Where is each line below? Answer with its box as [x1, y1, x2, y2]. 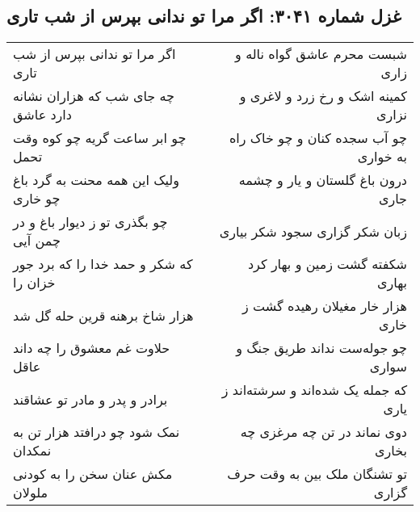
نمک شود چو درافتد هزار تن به [13, 422, 180, 442]
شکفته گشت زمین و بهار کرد [247, 254, 407, 274]
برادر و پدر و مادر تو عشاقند [13, 389, 168, 409]
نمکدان [13, 441, 52, 460]
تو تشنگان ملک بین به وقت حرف [227, 464, 407, 484]
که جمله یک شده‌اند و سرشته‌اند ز [221, 380, 407, 400]
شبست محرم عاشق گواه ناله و [235, 44, 407, 64]
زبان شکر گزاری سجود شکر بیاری [219, 221, 408, 241]
